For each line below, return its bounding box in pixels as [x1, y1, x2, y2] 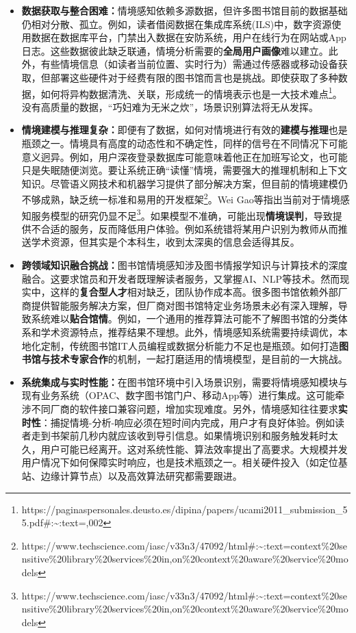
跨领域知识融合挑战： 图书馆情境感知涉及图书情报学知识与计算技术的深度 [21, 258, 348, 272]
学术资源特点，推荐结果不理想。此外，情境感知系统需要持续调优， [40, 325, 338, 339]
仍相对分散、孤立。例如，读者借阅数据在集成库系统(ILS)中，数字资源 [21, 16, 332, 31]
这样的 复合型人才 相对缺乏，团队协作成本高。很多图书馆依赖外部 [50, 285, 338, 299]
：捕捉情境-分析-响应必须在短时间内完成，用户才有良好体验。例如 [40, 415, 335, 429]
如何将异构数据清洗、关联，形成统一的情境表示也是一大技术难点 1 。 [40, 84, 342, 101]
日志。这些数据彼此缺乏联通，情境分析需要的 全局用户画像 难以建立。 [21, 43, 329, 57]
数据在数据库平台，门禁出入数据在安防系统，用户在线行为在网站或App [31, 30, 346, 44]
